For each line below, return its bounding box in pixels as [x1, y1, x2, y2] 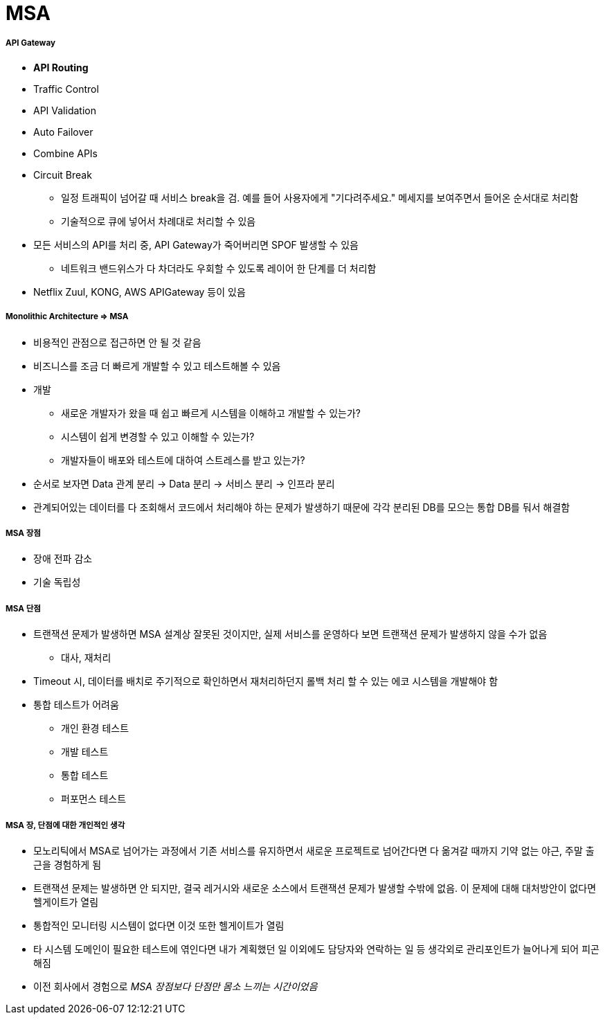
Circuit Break [33, 168, 92, 181]
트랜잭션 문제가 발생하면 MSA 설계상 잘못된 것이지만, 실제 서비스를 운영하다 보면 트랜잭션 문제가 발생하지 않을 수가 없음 [33, 628, 548, 641]
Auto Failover [33, 125, 93, 138]
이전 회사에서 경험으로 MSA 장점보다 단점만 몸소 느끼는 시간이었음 [33, 980, 318, 992]
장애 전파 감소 [33, 553, 93, 565]
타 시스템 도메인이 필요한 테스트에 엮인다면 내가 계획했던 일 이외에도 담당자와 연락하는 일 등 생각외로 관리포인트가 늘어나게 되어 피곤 [33, 942, 599, 955]
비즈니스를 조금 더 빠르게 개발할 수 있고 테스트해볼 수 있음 [33, 359, 281, 372]
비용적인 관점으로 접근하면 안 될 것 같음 [33, 336, 201, 348]
